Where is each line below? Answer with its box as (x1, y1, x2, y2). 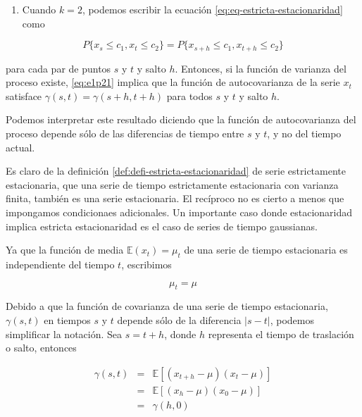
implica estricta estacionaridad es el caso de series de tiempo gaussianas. (6, 218, 318, 233)
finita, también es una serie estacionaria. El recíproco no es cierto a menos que (6, 191, 344, 206)
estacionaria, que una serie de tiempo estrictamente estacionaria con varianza (6, 177, 339, 192)
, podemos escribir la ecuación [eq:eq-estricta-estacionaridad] (82, 2, 343, 16)
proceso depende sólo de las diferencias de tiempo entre (6, 126, 244, 141)
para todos (166, 88, 213, 103)
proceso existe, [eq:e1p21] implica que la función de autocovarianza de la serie (6, 75, 340, 89)
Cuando (22, 2, 56, 16)
